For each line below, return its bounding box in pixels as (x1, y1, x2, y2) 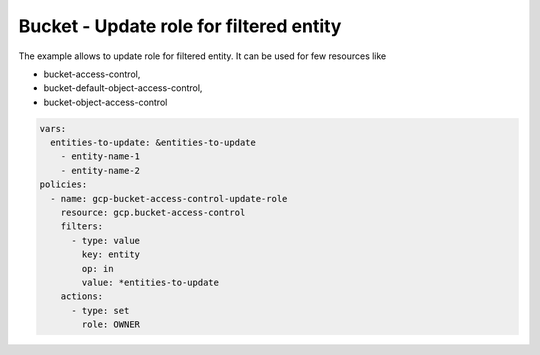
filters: (60, 221, 104, 232)
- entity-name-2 (60, 165, 140, 176)
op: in (81, 263, 114, 274)
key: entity (81, 249, 140, 260)
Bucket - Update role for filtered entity (18, 15, 342, 37)
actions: (60, 291, 104, 302)
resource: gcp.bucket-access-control (60, 207, 246, 219)
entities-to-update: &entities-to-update (50, 137, 257, 149)
